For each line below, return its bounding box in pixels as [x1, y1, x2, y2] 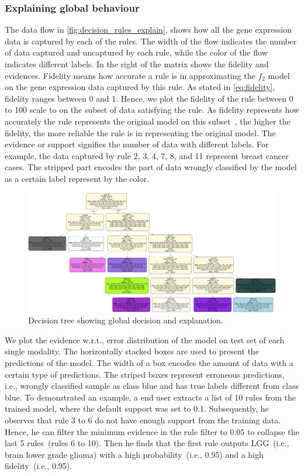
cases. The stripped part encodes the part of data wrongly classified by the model [5, 161, 297, 173]
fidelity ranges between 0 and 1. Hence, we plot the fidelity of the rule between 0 [5, 92, 293, 104]
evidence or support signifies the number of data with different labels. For [5, 138, 269, 150]
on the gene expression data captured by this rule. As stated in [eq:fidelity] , [5, 81, 275, 93]
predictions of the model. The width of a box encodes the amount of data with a [5, 357, 293, 369]
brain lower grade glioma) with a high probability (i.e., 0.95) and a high [5, 448, 264, 460]
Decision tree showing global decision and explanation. [28, 314, 223, 326]
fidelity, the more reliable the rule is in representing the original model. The [5, 126, 276, 139]
